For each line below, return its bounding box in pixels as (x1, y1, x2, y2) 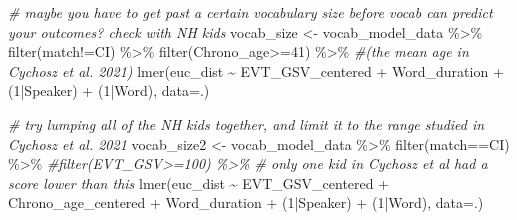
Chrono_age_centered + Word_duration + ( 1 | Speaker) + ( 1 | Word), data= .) (8, 192, 484, 213)
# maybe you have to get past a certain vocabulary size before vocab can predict (8, 2, 493, 22)
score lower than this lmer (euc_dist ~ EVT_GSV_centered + (8, 172, 390, 193)
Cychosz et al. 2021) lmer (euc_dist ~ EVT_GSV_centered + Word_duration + (8, 60, 504, 81)
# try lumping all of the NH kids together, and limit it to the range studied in (8, 113, 485, 134)
